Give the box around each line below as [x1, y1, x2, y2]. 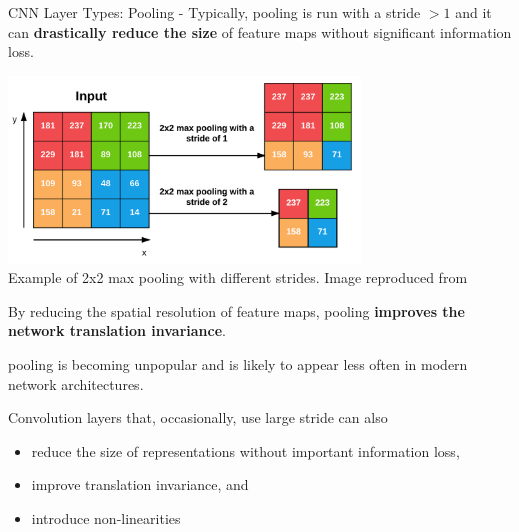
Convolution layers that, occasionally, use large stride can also [8, 407, 388, 428]
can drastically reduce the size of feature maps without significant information [8, 21, 512, 42]
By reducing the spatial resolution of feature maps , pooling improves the [8, 300, 465, 321]
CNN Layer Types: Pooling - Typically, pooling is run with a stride [8, 2, 421, 22]
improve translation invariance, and [31, 474, 249, 495]
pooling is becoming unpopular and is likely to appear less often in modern [8, 353, 468, 374]
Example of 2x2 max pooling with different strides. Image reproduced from [8, 267, 468, 288]
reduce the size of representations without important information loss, [31, 440, 460, 461]
